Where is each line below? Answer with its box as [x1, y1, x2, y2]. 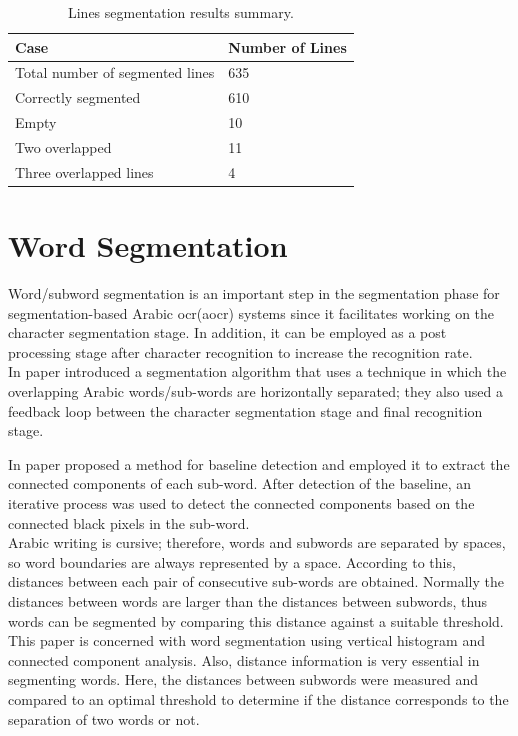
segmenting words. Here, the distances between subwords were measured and [8, 669, 479, 690]
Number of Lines [228, 36, 347, 57]
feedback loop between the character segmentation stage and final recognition [8, 400, 483, 421]
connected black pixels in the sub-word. [8, 512, 250, 533]
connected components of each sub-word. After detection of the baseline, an [8, 473, 472, 494]
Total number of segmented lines [15, 62, 215, 83]
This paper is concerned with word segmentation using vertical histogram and [8, 630, 485, 651]
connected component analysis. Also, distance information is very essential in [8, 649, 480, 670]
